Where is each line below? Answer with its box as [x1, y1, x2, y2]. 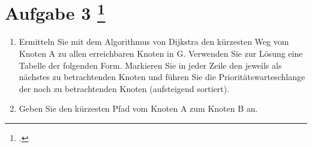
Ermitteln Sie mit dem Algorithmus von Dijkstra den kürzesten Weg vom [19, 35, 289, 48]
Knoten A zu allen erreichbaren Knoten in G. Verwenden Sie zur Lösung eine [19, 47, 303, 60]
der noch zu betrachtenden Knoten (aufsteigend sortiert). [19, 82, 230, 94]
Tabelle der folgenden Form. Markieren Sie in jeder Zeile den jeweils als [19, 59, 282, 71]
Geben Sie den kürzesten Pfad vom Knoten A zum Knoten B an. [19, 102, 258, 115]
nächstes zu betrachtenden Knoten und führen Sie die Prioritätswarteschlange [19, 71, 305, 83]
